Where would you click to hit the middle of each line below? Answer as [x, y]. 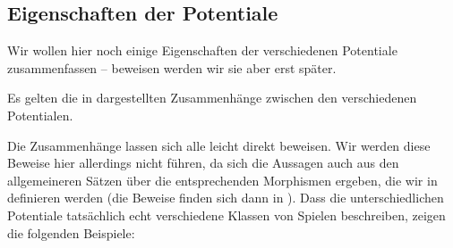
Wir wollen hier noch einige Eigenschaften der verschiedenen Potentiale [202, 50]
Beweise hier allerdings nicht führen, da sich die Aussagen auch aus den [203, 163]
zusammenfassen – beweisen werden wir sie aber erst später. [172, 67]
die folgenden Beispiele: [71, 232]
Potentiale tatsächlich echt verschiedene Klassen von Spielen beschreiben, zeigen [226, 215]
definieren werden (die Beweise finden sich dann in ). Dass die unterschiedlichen [226, 198]
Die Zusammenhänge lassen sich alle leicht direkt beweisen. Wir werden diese [219, 145]
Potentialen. [40, 115]
